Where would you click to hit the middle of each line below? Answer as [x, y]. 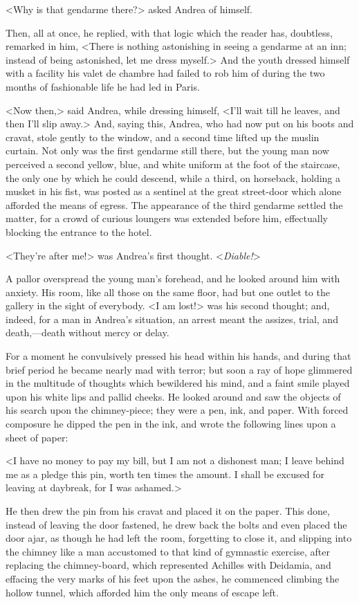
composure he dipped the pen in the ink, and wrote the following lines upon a [171, 424]
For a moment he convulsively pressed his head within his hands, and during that [178, 356]
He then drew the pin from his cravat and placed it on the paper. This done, [168, 511]
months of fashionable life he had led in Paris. [103, 86]
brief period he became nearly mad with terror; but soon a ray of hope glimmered [179, 369]
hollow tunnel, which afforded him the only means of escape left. [142, 592]
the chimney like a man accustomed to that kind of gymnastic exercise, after [168, 551]
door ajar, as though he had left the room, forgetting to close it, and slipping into [179, 538]
